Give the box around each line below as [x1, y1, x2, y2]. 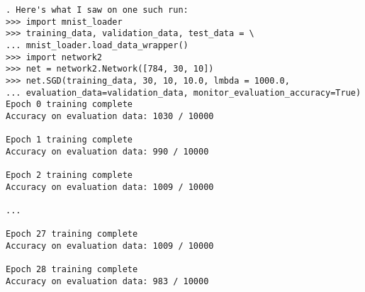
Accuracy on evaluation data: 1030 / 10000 [6, 111, 214, 121]
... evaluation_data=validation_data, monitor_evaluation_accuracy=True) [6, 87, 361, 98]
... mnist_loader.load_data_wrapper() [6, 40, 189, 50]
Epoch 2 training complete [6, 170, 133, 181]
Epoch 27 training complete [6, 229, 138, 240]
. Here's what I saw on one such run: [6, 5, 189, 15]
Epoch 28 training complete [6, 264, 138, 275]
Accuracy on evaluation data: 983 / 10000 [6, 276, 209, 287]
